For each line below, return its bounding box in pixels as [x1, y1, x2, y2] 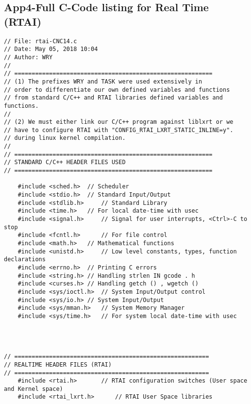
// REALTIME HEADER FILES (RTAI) [4, 361, 112, 368]
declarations [4, 256, 46, 263]
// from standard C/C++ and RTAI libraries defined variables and [4, 94, 223, 101]
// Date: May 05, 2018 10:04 [4, 46, 98, 53]
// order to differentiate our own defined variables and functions [4, 86, 230, 93]
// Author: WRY [4, 53, 53, 61]
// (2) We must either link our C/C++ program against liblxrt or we [4, 118, 234, 126]
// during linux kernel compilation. [4, 135, 126, 142]
